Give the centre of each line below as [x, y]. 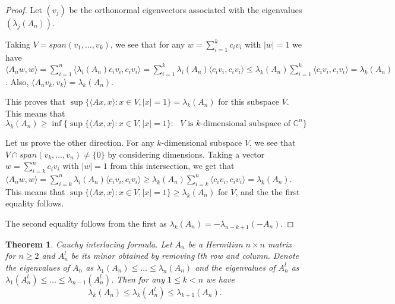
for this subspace [249, 101]
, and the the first [268, 191]
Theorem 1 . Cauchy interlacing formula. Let [89, 244]
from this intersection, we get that [172, 166]
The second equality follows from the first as [86, 223]
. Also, [17, 81]
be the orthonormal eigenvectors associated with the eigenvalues [186, 10]
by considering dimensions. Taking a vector [186, 154]
